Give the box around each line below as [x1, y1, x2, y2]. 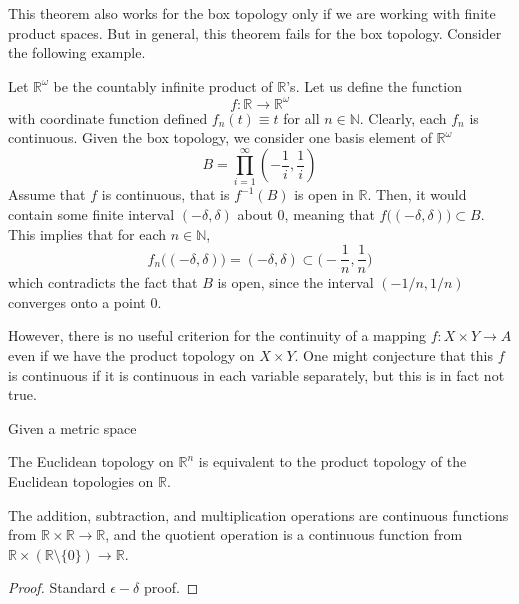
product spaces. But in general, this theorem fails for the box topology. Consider [8, 22, 502, 43]
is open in [294, 184, 354, 205]
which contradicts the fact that [8, 272, 198, 293]
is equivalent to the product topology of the [198, 451, 467, 472]
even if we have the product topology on [8, 345, 255, 366]
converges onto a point [8, 291, 146, 312]
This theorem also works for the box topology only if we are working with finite [8, 3, 496, 23]
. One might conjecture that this [294, 345, 494, 366]
